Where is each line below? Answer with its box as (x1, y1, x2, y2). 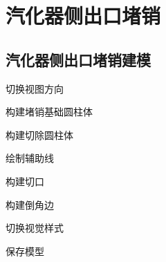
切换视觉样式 (6, 221, 64, 235)
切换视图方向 (6, 81, 64, 95)
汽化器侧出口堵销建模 (6, 48, 151, 70)
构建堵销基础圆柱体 (6, 104, 93, 119)
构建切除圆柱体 (6, 127, 73, 142)
